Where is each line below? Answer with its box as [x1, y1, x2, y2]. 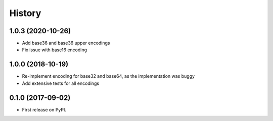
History [9, 8, 41, 19]
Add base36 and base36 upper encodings [22, 40, 110, 46]
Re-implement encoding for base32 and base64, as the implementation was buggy [22, 73, 195, 79]
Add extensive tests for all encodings [22, 80, 100, 86]
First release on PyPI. [22, 106, 67, 112]
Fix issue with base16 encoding [22, 47, 87, 53]
